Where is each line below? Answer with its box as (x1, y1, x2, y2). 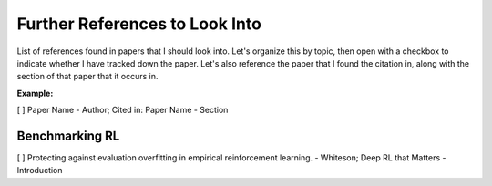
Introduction (16, 165, 63, 176)
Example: (16, 88, 54, 98)
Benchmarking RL (16, 128, 120, 143)
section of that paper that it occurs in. (16, 71, 159, 82)
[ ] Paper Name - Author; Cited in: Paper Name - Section (16, 105, 229, 116)
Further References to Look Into (16, 14, 261, 34)
